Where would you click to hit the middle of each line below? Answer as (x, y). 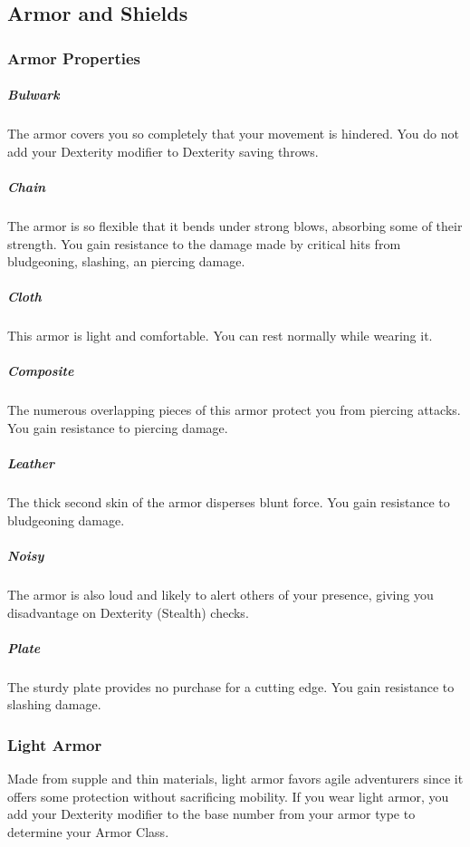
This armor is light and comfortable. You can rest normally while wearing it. (220, 336)
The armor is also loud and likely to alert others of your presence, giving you (221, 594)
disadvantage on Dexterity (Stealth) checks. (128, 612)
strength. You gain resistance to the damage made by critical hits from (204, 243)
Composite (41, 371)
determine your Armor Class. (88, 831)
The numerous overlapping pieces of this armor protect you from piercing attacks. (234, 410)
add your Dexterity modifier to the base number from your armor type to (211, 814)
